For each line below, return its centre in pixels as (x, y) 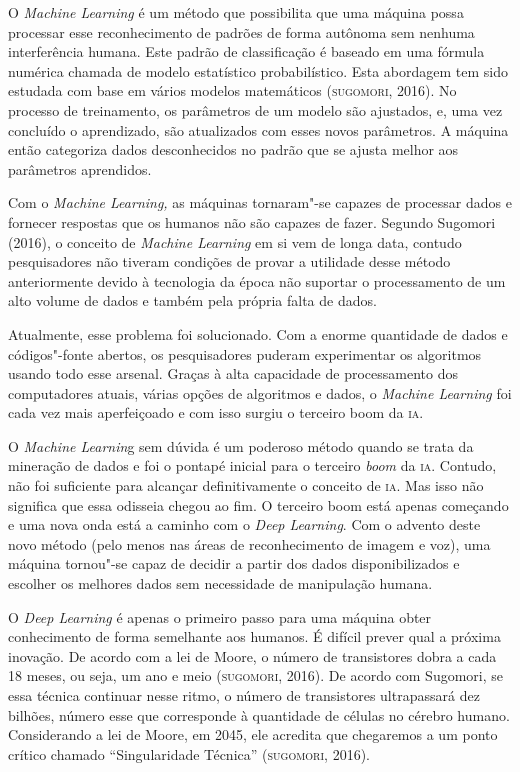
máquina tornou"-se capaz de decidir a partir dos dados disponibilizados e (234, 563)
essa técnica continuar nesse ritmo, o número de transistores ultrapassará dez (244, 695)
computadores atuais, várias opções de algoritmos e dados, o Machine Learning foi (260, 392)
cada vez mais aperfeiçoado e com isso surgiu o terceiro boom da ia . (216, 412)
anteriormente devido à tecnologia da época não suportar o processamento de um (257, 280)
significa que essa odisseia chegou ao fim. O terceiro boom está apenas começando (258, 504)
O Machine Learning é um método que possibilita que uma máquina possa (236, 12)
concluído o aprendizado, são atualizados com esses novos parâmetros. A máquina (258, 129)
